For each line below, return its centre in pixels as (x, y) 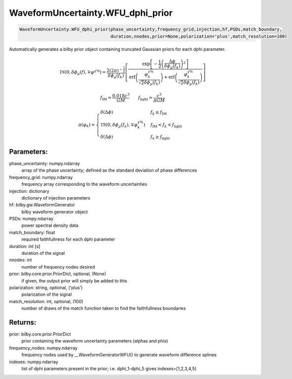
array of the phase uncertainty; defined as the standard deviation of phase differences (109, 171)
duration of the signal (43, 253)
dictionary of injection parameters (56, 198)
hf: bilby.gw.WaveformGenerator (42, 205)
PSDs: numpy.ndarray (31, 219)
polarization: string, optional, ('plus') (46, 287)
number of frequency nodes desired (58, 267)
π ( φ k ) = (87, 125)
